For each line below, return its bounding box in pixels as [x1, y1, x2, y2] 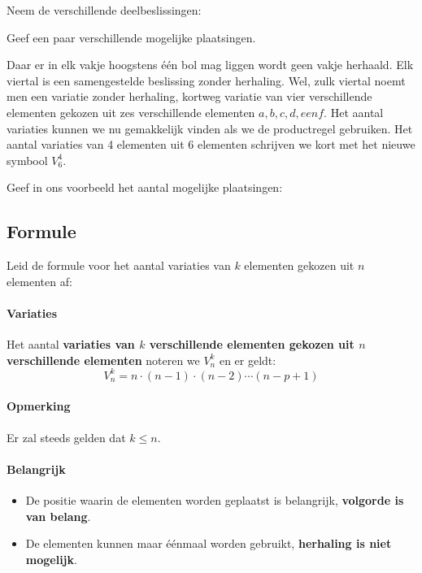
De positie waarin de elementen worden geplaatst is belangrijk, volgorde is [25, 492, 404, 508]
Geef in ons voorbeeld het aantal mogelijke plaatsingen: [7, 179, 283, 196]
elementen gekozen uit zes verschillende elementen [7, 103, 255, 120]
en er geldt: [219, 351, 276, 368]
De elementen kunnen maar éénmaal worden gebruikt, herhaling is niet [25, 535, 392, 552]
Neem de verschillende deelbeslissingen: [7, 2, 202, 18]
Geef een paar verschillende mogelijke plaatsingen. [7, 28, 256, 46]
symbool [7, 151, 48, 168]
